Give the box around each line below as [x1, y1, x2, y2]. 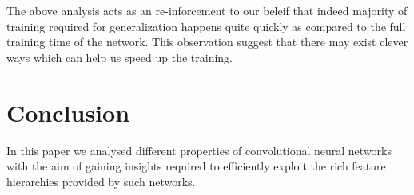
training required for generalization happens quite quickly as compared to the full [6, 18, 406, 34]
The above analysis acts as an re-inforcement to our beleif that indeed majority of [6, 2, 408, 18]
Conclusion [6, 96, 130, 128]
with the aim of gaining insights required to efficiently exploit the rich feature [6, 158, 386, 174]
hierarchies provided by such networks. [6, 173, 196, 189]
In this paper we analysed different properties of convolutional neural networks [6, 142, 392, 158]
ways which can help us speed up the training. [6, 49, 233, 65]
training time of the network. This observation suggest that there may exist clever [6, 33, 408, 50]
